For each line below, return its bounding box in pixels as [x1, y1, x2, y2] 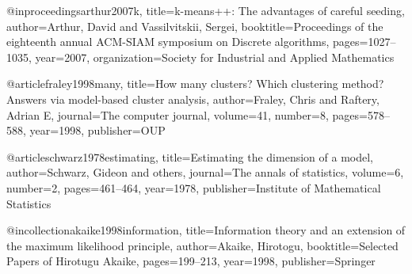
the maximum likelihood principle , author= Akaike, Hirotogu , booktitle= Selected [6, 237, 399, 253]
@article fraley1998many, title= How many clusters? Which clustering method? [6, 75, 384, 92]
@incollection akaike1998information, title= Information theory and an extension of [6, 222, 406, 238]
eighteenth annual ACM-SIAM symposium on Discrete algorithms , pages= [6, 33, 368, 50]
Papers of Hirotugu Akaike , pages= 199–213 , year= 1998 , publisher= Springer [6, 253, 376, 269]
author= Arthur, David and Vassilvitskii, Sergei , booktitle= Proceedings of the [6, 17, 383, 34]
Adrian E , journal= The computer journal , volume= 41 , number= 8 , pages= [6, 106, 368, 123]
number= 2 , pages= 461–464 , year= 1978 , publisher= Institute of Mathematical [6, 179, 381, 196]
